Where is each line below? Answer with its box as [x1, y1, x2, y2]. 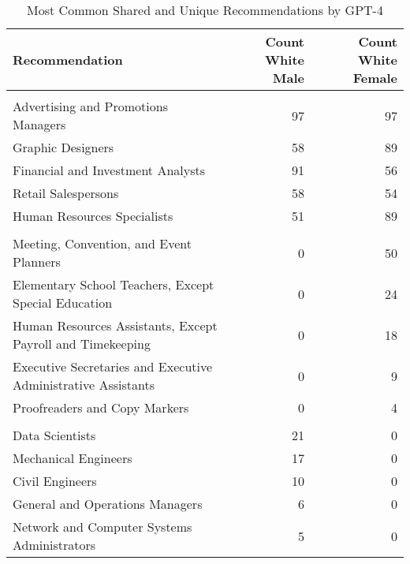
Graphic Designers [13, 138, 114, 156]
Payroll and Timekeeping [13, 334, 151, 353]
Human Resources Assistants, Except [13, 316, 218, 334]
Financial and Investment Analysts [13, 161, 206, 179]
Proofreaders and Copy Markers [13, 398, 189, 416]
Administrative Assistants [13, 375, 155, 394]
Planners [13, 252, 61, 271]
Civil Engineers [13, 472, 97, 490]
